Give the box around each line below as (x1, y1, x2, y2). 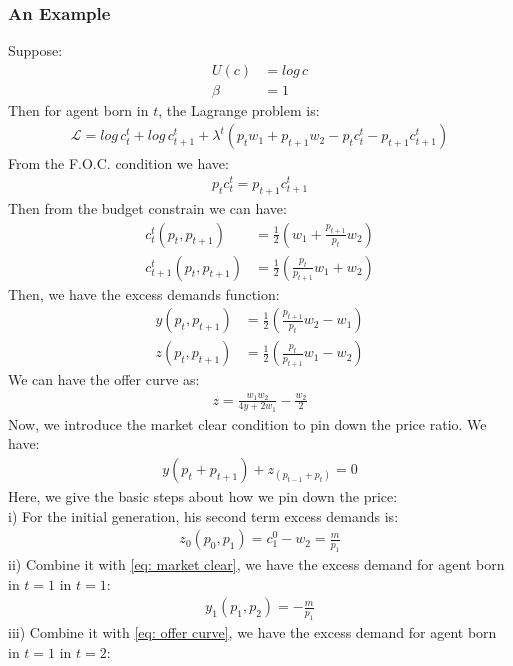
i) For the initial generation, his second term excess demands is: (8, 505, 399, 526)
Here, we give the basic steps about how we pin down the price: (8, 486, 398, 507)
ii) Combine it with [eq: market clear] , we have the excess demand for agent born (8, 554, 505, 575)
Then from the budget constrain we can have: (8, 198, 287, 218)
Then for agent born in (8, 99, 149, 120)
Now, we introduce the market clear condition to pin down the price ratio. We (8, 413, 487, 434)
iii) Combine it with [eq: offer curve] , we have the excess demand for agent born (8, 622, 497, 643)
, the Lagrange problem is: (158, 99, 320, 120)
